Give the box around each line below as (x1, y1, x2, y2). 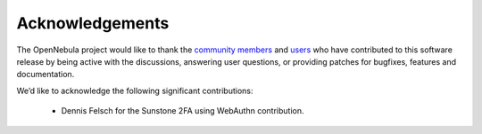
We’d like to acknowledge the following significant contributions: (16, 85, 253, 96)
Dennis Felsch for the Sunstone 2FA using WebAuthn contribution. (61, 106, 304, 116)
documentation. (16, 69, 75, 80)
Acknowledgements (16, 13, 170, 33)
